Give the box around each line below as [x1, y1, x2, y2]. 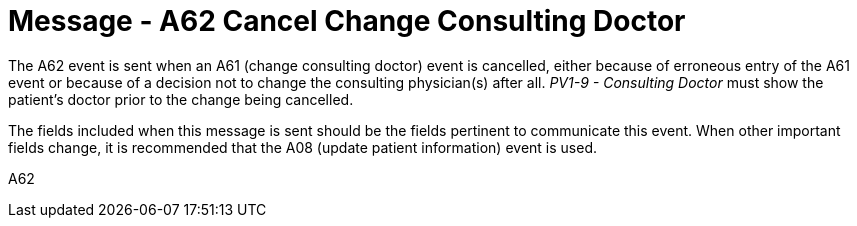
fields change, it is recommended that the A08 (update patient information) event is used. [8, 138, 597, 156]
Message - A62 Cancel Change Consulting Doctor [8, 4, 686, 38]
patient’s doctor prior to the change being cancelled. [8, 90, 354, 108]
